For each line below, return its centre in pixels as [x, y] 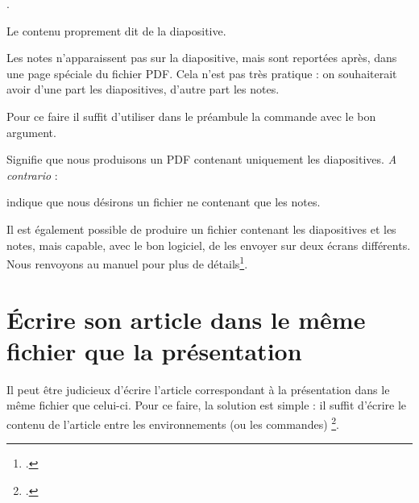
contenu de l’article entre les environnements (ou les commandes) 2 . [173, 422]
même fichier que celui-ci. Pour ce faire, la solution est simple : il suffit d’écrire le [207, 405]
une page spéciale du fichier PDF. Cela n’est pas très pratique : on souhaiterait [202, 73]
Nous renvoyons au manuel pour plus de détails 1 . [127, 262]
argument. [31, 132]
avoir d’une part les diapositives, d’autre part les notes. [143, 89]
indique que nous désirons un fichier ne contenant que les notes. [164, 202]
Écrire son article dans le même [186, 319]
